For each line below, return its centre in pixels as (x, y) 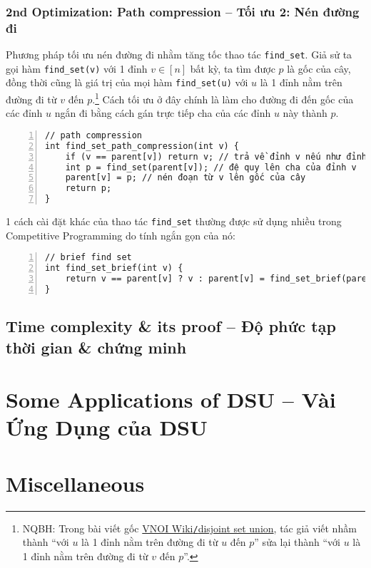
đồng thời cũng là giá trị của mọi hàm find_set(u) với (127, 82)
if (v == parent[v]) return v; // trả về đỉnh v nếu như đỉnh (216, 156)
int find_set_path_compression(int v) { (142, 146)
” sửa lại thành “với (297, 542)
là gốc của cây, (319, 68)
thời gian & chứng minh (96, 347)
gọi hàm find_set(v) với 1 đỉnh (77, 68)
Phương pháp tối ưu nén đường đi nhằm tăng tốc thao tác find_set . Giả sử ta (179, 55)
